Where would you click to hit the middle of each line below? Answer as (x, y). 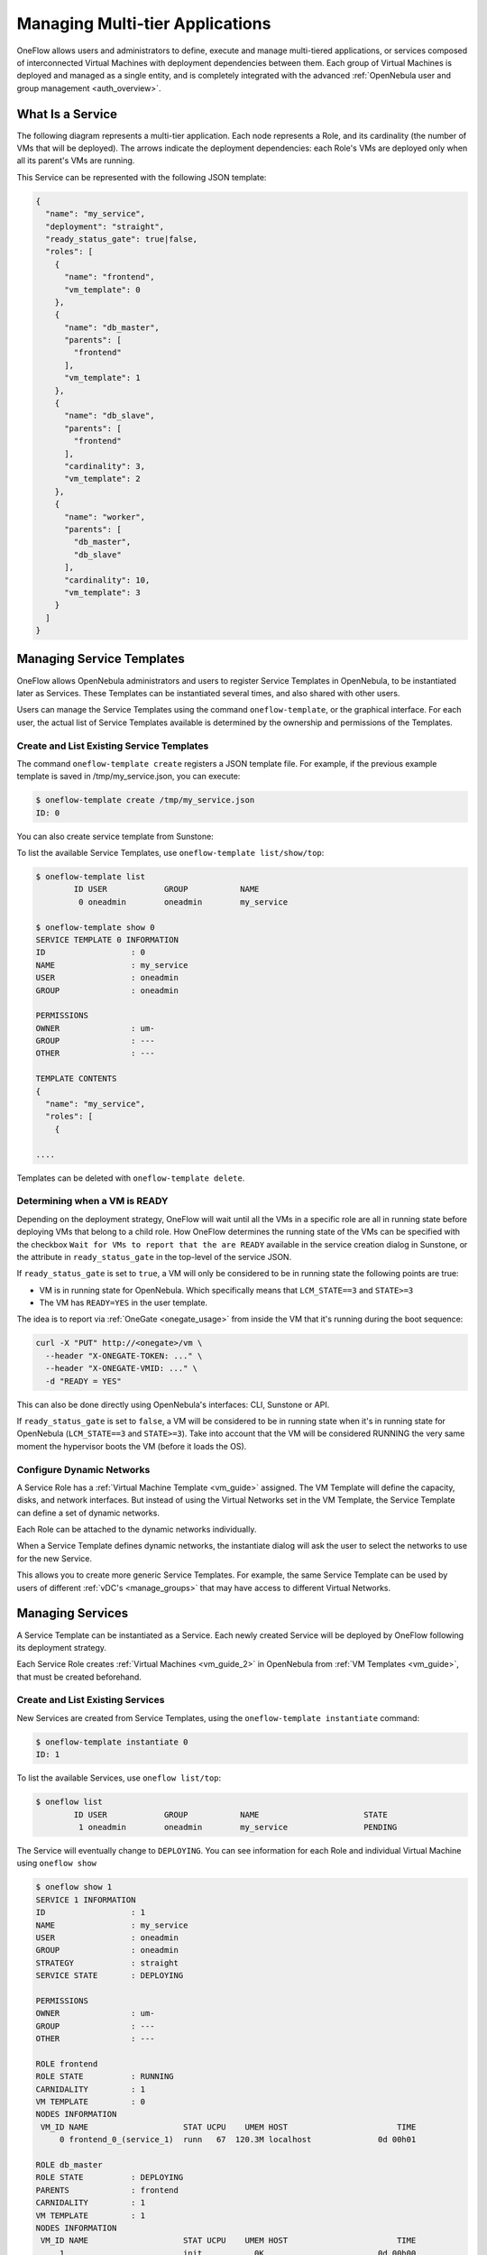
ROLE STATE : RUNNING (105, 2076)
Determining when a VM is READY (92, 1201)
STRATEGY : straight (107, 1963)
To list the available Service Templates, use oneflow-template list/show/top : (170, 853)
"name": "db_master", (112, 327)
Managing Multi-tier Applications (144, 23)
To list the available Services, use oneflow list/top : (119, 1778)
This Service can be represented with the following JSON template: (142, 177)
